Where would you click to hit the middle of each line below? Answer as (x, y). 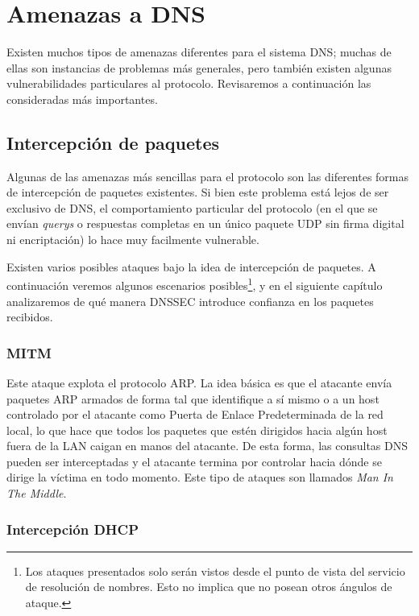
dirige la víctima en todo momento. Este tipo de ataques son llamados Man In (200, 477)
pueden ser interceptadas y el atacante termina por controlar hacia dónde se (194, 461)
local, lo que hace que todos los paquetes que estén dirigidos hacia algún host (197, 430)
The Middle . (37, 493)
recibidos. (30, 317)
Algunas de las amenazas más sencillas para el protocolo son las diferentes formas (208, 176)
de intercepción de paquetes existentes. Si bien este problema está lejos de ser (198, 192)
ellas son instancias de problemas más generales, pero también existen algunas (199, 67)
